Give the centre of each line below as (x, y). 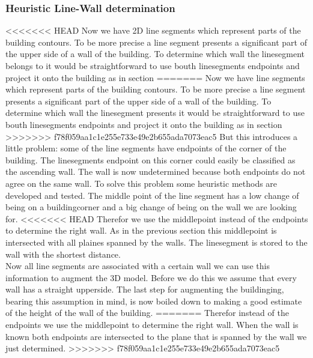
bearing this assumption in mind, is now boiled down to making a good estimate (154, 301)
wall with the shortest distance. (63, 254)
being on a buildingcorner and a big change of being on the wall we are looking (151, 207)
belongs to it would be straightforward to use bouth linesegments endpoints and (153, 65)
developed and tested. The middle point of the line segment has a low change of (152, 195)
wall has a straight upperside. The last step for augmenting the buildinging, (145, 289)
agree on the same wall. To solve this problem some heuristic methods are (141, 183)
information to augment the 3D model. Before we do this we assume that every (151, 277)
